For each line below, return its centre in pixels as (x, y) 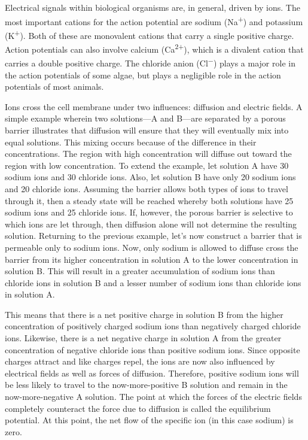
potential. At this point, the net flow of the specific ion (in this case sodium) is (149, 420)
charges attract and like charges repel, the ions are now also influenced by (140, 361)
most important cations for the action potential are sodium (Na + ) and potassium (154, 20)
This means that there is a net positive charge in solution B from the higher (144, 314)
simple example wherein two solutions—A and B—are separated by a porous (145, 118)
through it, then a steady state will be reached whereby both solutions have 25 (149, 200)
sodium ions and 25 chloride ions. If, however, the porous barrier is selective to (149, 212)
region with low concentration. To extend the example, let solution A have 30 (147, 165)
